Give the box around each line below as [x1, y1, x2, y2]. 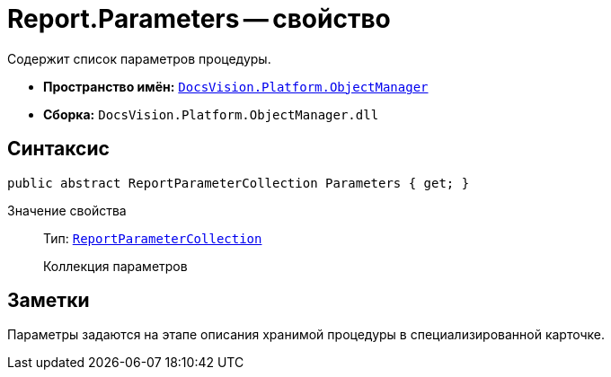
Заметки [7, 289, 90, 312]
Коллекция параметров [43, 258, 188, 274]
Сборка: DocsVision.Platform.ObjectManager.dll [43, 106, 379, 122]
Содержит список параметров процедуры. [7, 50, 271, 66]
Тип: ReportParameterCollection [43, 230, 262, 246]
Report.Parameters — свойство [7, 4, 391, 34]
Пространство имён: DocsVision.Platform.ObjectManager [43, 78, 429, 94]
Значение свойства [7, 202, 127, 218]
